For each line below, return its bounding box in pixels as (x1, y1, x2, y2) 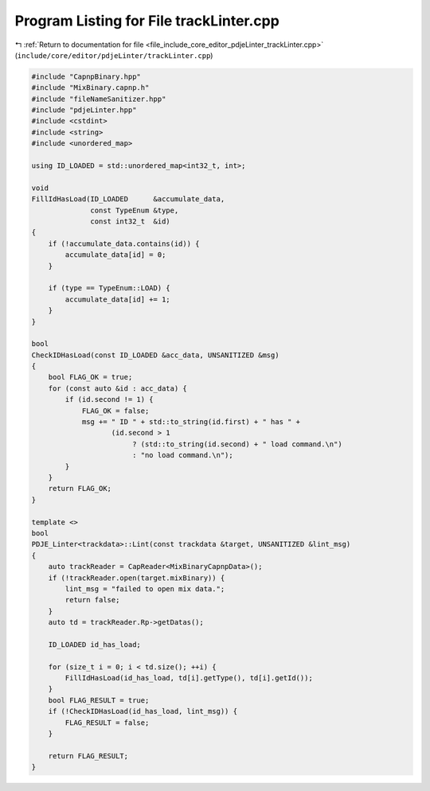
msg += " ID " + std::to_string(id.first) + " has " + (81, 418, 301, 427)
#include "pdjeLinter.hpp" (31, 106, 137, 115)
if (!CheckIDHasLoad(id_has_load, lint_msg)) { (48, 707, 238, 716)
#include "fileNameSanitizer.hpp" (31, 94, 166, 103)
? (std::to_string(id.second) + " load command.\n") (131, 439, 342, 449)
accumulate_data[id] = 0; (64, 251, 166, 259)
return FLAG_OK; (48, 484, 111, 493)
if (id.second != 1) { (64, 395, 154, 404)
